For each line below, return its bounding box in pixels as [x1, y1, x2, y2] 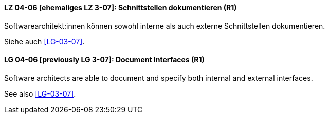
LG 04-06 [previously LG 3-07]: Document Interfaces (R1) [4, 55, 205, 64]
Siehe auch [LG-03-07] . [4, 37, 85, 46]
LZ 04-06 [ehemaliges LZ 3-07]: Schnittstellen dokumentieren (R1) [4, 3, 237, 12]
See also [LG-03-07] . [4, 89, 76, 98]
